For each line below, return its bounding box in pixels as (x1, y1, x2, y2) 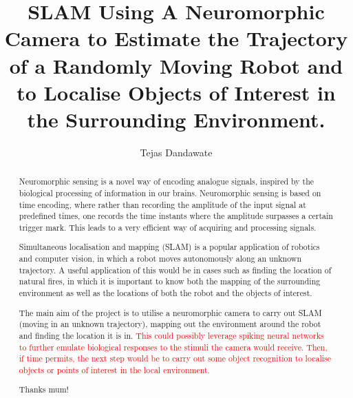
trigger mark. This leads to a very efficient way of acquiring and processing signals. (19, 221, 317, 233)
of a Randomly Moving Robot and (9, 51, 343, 79)
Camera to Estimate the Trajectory (4, 24, 348, 52)
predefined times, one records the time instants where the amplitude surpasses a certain (19, 210, 333, 222)
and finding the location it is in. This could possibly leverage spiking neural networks (19, 329, 324, 341)
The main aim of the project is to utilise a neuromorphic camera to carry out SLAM (19, 306, 322, 318)
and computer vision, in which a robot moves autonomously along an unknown (19, 253, 301, 264)
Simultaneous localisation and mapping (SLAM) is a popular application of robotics (19, 241, 320, 253)
